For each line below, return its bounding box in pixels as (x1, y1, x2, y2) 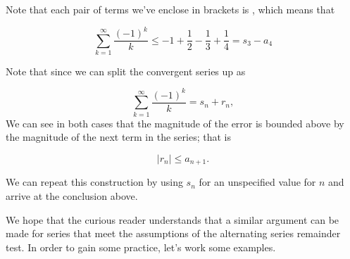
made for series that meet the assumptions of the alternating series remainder (6, 226, 341, 241)
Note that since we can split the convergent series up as (6, 63, 246, 78)
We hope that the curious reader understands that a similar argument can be (6, 212, 339, 227)
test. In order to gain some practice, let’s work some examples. (6, 239, 276, 254)
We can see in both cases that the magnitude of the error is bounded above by (6, 115, 344, 130)
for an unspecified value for (199, 175, 316, 189)
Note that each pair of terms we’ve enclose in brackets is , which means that (6, 2, 335, 16)
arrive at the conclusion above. (6, 189, 138, 203)
